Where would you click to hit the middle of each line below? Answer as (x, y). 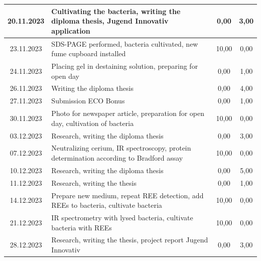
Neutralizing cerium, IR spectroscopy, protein (121, 148)
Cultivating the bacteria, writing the (116, 11)
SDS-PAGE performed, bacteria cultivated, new (125, 43)
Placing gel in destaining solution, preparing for (125, 66)
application (71, 30)
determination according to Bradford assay (117, 157)
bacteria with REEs (82, 227)
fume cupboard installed (89, 53)
